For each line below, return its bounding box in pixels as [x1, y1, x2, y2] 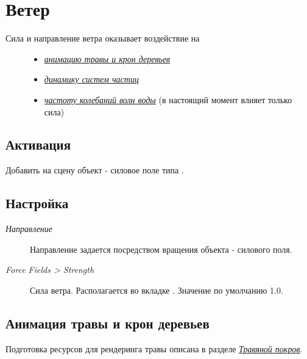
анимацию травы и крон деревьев [44, 52, 171, 65]
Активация [5, 135, 71, 154]
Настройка [5, 194, 69, 212]
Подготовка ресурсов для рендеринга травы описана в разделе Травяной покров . [5, 342, 303, 355]
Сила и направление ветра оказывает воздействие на [5, 32, 200, 45]
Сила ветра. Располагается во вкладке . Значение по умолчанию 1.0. [30, 283, 283, 296]
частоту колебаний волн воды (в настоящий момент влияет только [44, 93, 292, 106]
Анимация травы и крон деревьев [5, 313, 210, 332]
